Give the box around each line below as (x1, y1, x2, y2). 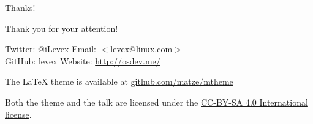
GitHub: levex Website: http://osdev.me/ (5, 54, 160, 67)
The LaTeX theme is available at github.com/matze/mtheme (5, 75, 233, 88)
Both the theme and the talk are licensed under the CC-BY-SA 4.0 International (5, 95, 308, 108)
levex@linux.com (110, 42, 173, 55)
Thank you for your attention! (5, 21, 118, 34)
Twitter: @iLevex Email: (5, 42, 96, 55)
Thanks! (5, 1, 36, 14)
